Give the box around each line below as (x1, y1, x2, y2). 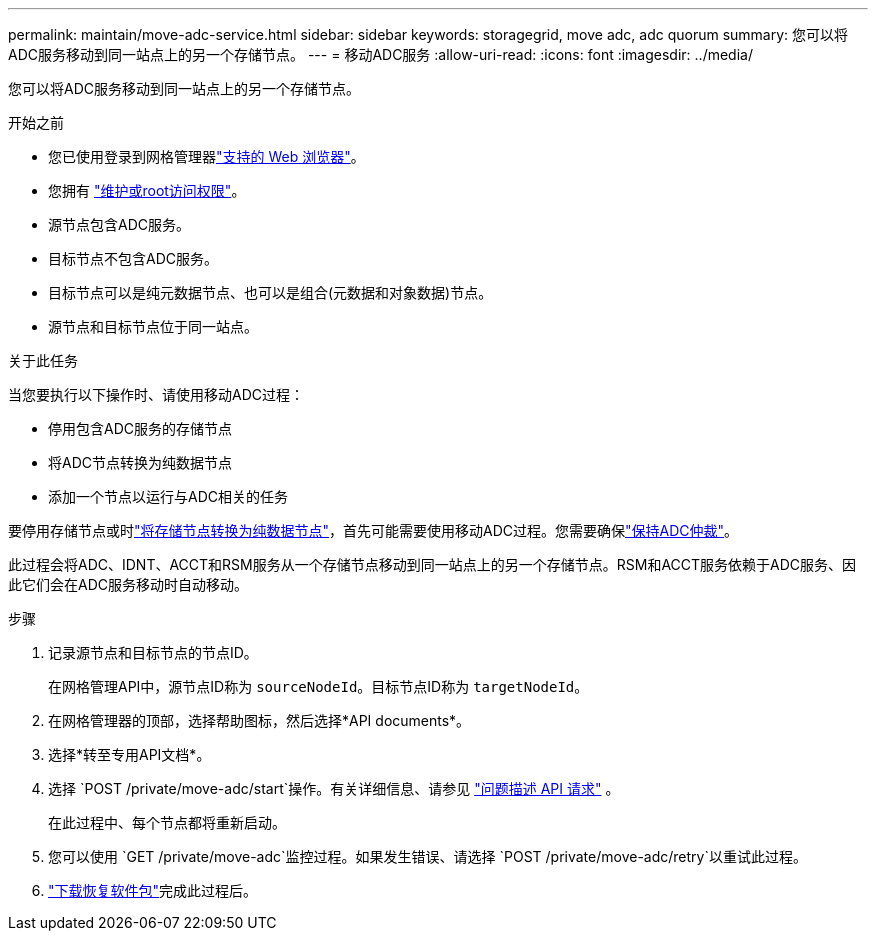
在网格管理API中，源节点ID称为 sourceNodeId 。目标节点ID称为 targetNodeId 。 (48, 678, 589, 695)
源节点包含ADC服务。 (48, 216, 190, 233)
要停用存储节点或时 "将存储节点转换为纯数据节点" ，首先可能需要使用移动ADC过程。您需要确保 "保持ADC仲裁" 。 (8, 522, 739, 539)
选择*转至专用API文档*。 (48, 746, 211, 763)
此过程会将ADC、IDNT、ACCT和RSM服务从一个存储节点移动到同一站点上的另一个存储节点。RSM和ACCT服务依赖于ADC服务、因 (8, 556, 857, 573)
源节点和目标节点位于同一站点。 (48, 318, 258, 335)
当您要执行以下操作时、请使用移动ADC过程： (8, 386, 304, 403)
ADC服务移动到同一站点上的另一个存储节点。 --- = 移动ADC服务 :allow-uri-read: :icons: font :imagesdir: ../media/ (8, 46, 753, 63)
